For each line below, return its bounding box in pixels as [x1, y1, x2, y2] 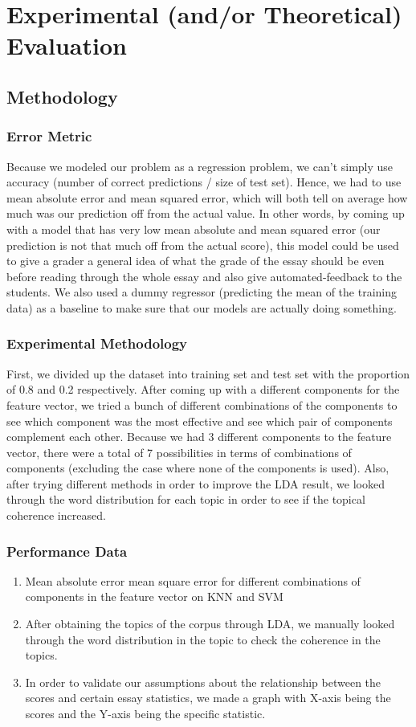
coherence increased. [6, 507, 106, 524]
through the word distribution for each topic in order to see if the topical [6, 491, 365, 508]
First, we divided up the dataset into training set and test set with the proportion [6, 365, 410, 382]
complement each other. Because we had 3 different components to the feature [6, 428, 392, 445]
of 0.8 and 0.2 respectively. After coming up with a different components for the [6, 381, 400, 398]
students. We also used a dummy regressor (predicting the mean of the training [6, 284, 397, 300]
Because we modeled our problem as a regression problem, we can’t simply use [6, 157, 394, 174]
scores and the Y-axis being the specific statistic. [25, 705, 266, 722]
